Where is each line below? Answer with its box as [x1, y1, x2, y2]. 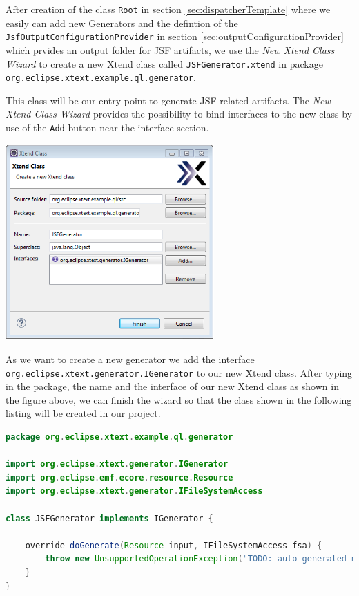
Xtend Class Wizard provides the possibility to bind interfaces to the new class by [6, 106, 352, 121]
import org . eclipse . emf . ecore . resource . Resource [6, 472, 233, 483]
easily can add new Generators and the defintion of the [6, 15, 238, 30]
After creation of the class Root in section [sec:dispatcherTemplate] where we [6, 2, 331, 16]
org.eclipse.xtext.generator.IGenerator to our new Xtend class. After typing [6, 365, 353, 380]
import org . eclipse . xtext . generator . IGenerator [6, 459, 229, 469]
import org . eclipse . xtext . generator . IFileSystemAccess [6, 486, 263, 496]
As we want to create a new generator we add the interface [6, 352, 255, 366]
